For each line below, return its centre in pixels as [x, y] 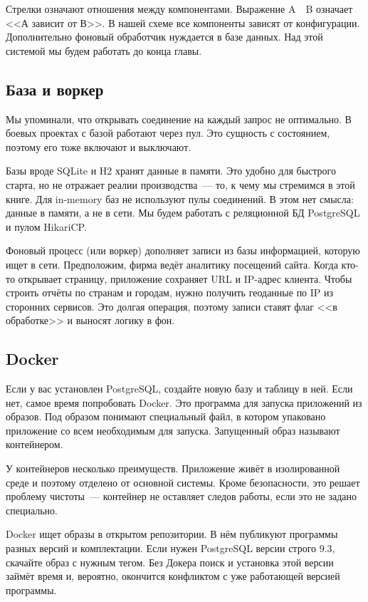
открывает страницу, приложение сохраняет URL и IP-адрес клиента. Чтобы [185, 278]
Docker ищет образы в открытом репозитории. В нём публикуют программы [172, 534]
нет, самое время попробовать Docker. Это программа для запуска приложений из [184, 402]
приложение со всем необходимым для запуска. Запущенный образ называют [173, 430]
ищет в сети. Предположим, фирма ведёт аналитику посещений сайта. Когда [172, 264]
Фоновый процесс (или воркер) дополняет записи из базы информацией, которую [183, 250]
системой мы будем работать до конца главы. [104, 50]
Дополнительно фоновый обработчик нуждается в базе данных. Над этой [164, 37]
